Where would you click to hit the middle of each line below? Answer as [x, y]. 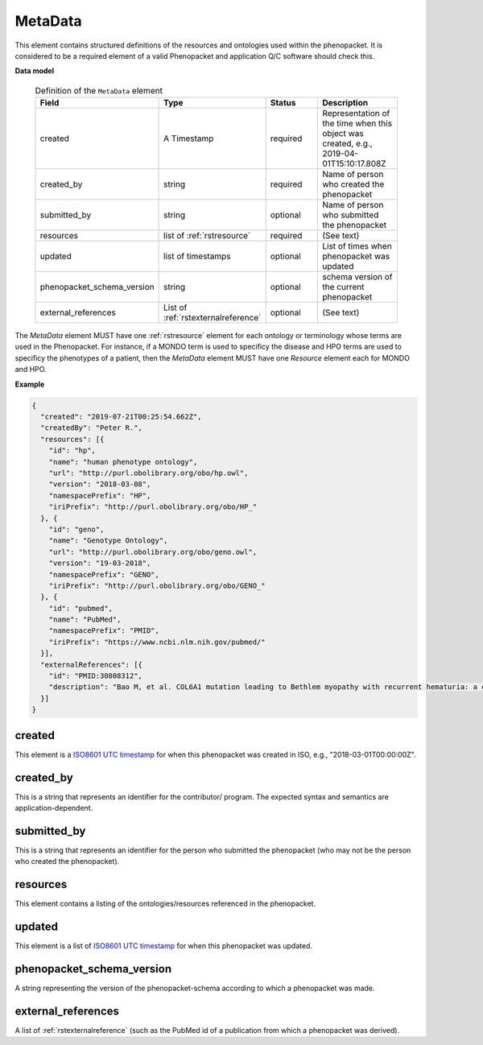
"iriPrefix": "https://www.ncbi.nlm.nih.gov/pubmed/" [157, 642]
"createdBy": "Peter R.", [91, 428]
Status [283, 103]
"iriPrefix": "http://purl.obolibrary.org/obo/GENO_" [157, 585]
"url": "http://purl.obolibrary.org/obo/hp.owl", [149, 473]
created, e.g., [348, 143]
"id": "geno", [76, 529]
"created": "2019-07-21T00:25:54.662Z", [121, 417]
